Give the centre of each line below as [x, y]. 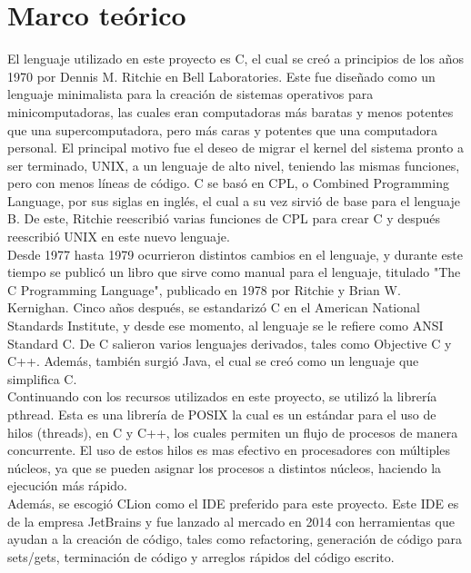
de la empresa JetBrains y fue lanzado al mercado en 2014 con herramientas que [231, 521]
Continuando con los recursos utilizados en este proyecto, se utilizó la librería [222, 396]
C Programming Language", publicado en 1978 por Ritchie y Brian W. [204, 289]
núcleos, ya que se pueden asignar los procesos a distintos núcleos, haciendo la [225, 467]
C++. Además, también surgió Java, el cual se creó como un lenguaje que [213, 361]
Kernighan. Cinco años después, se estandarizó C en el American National [214, 307]
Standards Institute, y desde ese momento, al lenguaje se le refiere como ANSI [225, 326]
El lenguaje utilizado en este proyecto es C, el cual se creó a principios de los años [235, 59]
